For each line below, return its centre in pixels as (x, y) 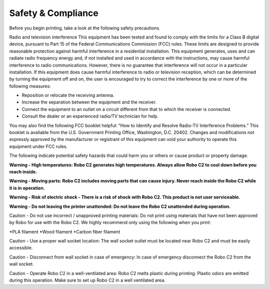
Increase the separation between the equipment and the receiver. (89, 102)
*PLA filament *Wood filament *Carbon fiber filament (65, 231)
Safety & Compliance (54, 13)
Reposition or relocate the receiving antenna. (68, 95)
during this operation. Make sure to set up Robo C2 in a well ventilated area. (87, 280)
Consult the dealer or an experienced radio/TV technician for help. (90, 116)
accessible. (21, 248)
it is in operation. (27, 188)
